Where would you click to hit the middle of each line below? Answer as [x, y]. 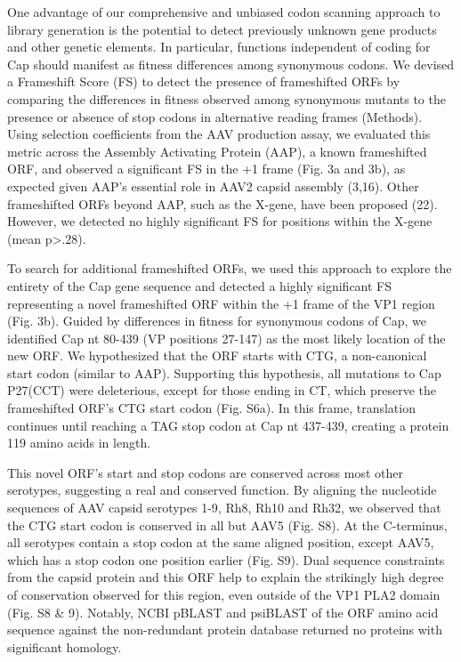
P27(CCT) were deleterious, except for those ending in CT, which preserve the [222, 390]
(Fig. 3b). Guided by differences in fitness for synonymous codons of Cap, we [217, 321]
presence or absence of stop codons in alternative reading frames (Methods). [215, 116]
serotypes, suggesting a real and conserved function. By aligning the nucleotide [222, 490]
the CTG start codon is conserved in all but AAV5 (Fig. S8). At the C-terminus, [227, 525]
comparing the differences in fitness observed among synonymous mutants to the [226, 98]
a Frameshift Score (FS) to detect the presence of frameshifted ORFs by [204, 81]
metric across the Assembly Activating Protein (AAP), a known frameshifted [217, 151]
